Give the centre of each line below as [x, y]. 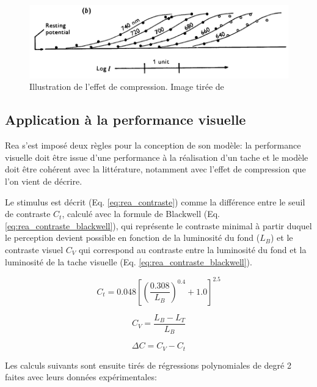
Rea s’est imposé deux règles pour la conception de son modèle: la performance [153, 145]
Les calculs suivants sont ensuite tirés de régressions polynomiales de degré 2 [148, 365]
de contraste [28, 214]
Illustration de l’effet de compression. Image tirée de [127, 87]
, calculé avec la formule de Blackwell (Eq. [141, 214]
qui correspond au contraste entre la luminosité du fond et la [192, 249]
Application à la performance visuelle [126, 120]
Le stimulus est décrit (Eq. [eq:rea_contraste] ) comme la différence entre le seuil [155, 201]
